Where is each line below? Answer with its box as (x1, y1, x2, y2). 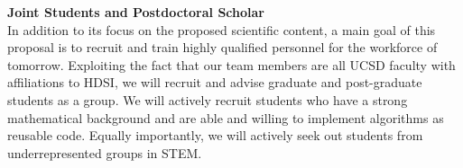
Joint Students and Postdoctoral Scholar (7, 3, 264, 21)
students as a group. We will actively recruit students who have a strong (7, 90, 408, 109)
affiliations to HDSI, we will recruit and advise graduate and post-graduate (7, 73, 422, 92)
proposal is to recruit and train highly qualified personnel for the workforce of (7, 38, 438, 57)
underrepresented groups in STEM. (7, 143, 202, 162)
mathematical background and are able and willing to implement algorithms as (7, 108, 444, 127)
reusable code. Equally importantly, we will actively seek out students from (7, 126, 423, 145)
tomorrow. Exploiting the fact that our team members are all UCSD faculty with (7, 55, 456, 74)
